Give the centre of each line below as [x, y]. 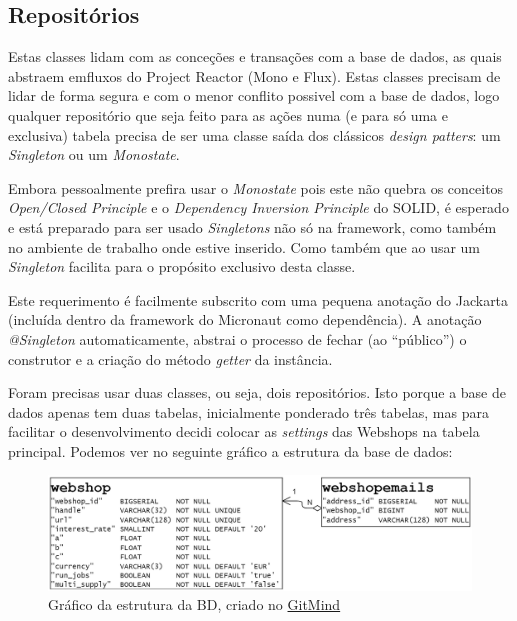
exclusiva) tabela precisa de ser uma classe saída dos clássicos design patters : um [254, 134]
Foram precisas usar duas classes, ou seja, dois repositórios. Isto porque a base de [257, 392]
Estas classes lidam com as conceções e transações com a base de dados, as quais [255, 56]
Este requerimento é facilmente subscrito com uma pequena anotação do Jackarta [258, 299]
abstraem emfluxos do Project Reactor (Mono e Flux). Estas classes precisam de [254, 75]
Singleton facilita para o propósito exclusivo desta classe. [182, 266]
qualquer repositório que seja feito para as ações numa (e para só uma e [228, 114]
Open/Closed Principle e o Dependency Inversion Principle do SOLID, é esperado [258, 207]
